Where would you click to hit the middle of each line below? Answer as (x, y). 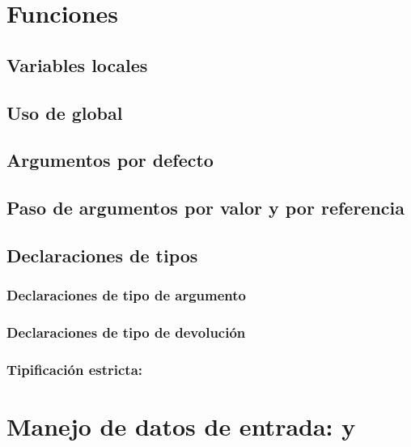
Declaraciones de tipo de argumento (126, 295)
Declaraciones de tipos (102, 255)
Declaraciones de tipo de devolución (126, 332)
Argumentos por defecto (110, 160)
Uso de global (65, 112)
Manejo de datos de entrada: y (181, 426)
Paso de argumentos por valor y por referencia (206, 208)
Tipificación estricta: (75, 369)
